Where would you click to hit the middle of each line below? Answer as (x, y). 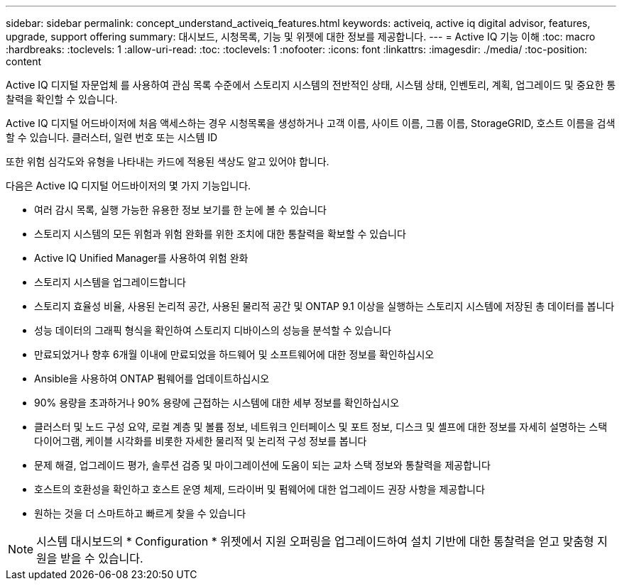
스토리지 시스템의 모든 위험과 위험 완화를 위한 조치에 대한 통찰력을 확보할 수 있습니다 (220, 234)
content (24, 61)
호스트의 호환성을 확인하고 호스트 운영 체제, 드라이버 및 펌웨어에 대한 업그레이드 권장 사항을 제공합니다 (260, 489)
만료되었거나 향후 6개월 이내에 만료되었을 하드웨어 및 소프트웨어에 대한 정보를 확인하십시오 (234, 354)
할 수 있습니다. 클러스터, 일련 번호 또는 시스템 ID (112, 137)
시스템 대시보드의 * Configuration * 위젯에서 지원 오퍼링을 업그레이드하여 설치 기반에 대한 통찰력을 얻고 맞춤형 (315, 541)
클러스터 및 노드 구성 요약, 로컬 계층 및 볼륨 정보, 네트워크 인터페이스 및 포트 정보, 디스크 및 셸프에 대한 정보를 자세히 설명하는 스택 (321, 427)
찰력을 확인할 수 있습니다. (62, 99)
